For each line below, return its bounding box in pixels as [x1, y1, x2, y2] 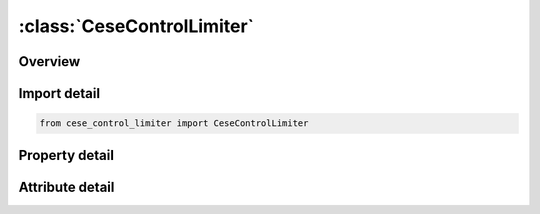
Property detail [18, 146, 115, 164]
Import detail [18, 85, 100, 102]
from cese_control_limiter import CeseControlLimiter [39, 118, 309, 129]
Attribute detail [18, 178, 115, 195]
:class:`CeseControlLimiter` [18, 15, 255, 37]
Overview [18, 53, 81, 70]
